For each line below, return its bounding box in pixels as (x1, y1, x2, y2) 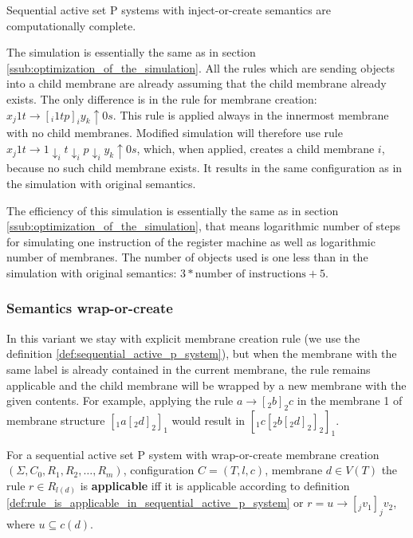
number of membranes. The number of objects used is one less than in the (6, 249, 368, 265)
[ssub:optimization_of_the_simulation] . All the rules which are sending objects (6, 59, 395, 76)
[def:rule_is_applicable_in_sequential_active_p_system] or (6, 494, 304, 511)
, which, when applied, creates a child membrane (136, 140, 375, 157)
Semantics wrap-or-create (6, 298, 173, 318)
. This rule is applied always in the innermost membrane (112, 106, 389, 123)
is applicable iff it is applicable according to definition (80, 477, 350, 493)
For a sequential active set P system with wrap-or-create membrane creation (6, 446, 380, 462)
